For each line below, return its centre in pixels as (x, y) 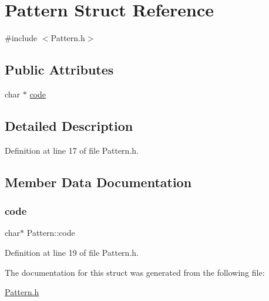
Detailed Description (69, 125)
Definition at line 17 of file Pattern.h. (72, 150)
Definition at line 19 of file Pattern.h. (72, 252)
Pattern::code (51, 233)
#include (21, 38)
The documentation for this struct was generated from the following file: (135, 272)
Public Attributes (59, 70)
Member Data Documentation (98, 182)
